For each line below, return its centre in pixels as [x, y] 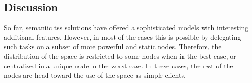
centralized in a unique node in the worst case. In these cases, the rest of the [119, 65]
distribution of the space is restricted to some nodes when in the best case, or [120, 56]
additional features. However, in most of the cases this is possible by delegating [123, 37]
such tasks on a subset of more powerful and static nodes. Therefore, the [113, 46]
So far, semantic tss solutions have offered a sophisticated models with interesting [126, 27]
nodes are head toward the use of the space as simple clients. [95, 75]
